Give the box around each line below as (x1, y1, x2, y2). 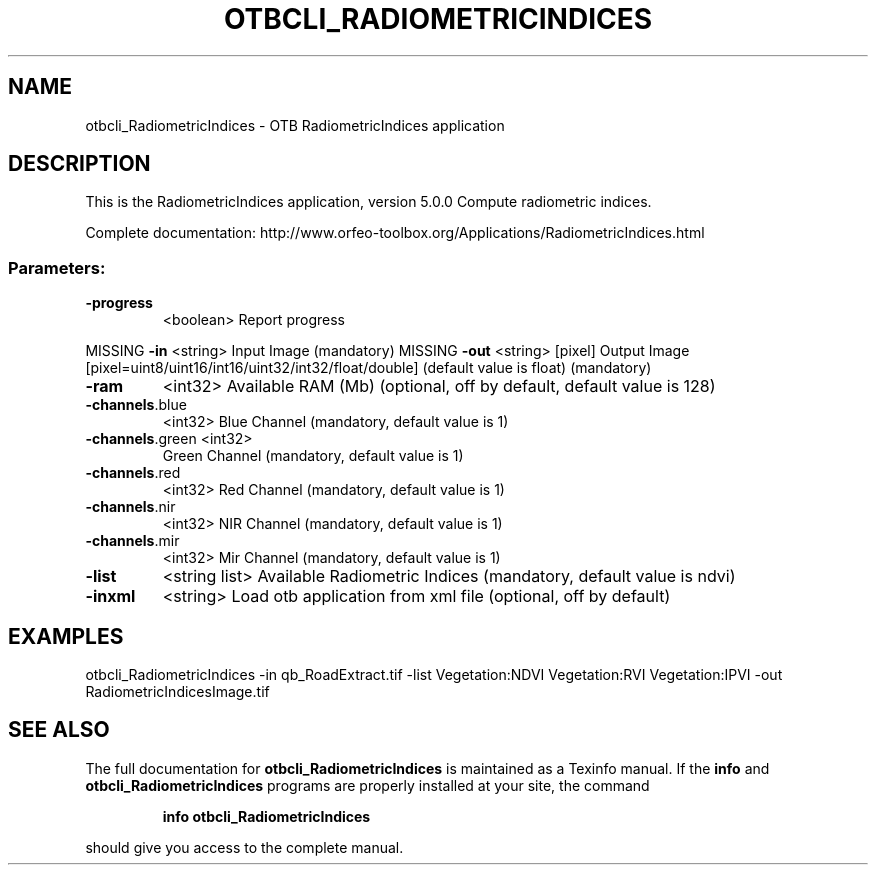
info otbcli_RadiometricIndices (162, 807, 371, 825)
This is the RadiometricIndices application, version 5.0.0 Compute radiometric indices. (85, 193, 652, 211)
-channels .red (85, 464, 181, 482)
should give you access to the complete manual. (85, 838, 404, 856)
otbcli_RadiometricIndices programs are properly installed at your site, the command (85, 776, 650, 794)
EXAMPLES (8, 623, 124, 649)
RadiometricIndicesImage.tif (85, 683, 270, 701)
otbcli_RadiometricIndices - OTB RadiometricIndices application (85, 116, 505, 134)
